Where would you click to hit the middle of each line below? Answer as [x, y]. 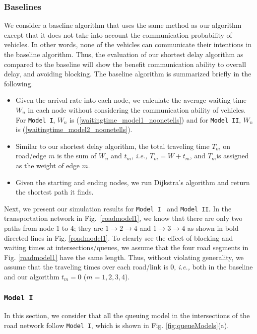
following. [19, 83]
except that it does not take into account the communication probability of [118, 34]
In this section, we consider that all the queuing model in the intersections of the [127, 315]
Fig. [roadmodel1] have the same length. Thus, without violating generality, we [124, 257]
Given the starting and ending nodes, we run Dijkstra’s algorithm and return [133, 182]
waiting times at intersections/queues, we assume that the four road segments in [126, 247]
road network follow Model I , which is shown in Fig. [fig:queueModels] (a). [117, 325]
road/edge [31, 156]
